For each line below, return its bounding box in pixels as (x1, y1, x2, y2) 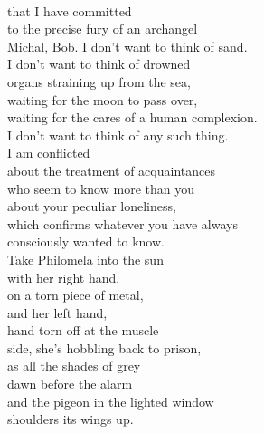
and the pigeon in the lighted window (7, 391, 214, 410)
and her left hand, (7, 303, 108, 322)
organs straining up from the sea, (7, 72, 191, 91)
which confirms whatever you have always (7, 214, 238, 233)
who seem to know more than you (7, 178, 194, 198)
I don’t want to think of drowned (7, 54, 191, 73)
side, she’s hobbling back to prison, (7, 338, 202, 357)
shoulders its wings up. (7, 410, 134, 429)
